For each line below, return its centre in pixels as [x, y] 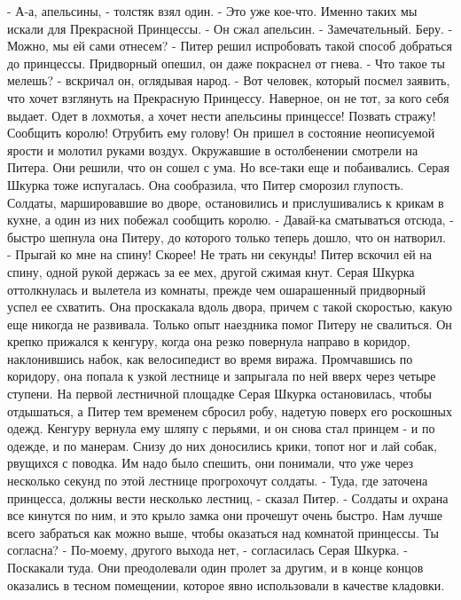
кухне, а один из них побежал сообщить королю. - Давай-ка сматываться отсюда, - [230, 220]
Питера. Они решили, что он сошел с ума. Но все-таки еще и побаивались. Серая [228, 167]
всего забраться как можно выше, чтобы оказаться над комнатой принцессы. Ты [223, 532]
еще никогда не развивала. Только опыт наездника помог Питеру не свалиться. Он [230, 324]
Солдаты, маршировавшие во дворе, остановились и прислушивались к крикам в [226, 202]
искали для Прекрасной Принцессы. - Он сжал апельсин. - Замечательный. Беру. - [230, 28]
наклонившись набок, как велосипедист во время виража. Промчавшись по [210, 358]
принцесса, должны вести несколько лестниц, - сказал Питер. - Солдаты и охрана [228, 497]
